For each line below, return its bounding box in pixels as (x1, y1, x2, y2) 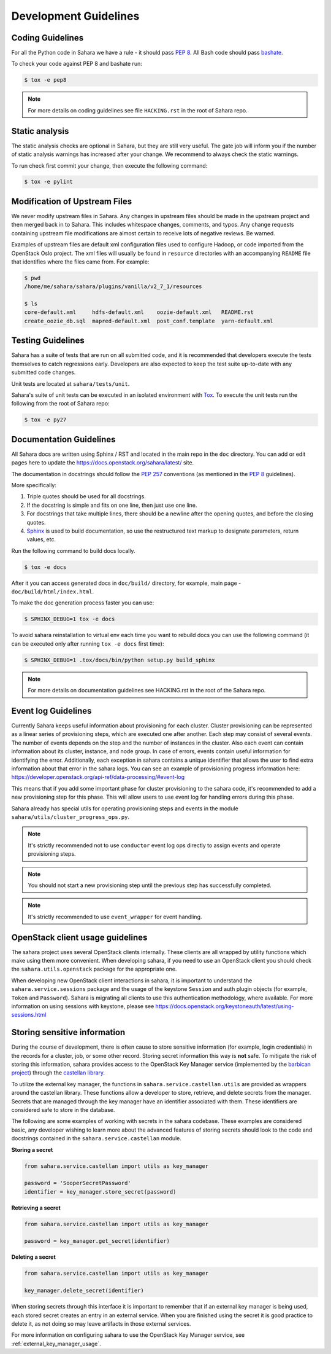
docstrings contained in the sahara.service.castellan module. (11, 1135, 182, 1142)
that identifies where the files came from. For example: (11, 258, 150, 265)
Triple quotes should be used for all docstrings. (26, 493, 146, 500)
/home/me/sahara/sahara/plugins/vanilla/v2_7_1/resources (24, 283, 202, 290)
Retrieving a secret (11, 1204, 61, 1211)
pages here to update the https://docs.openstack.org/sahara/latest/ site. (11, 459, 194, 466)
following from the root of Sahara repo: (11, 400, 110, 407)
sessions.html (11, 1011, 47, 1019)
